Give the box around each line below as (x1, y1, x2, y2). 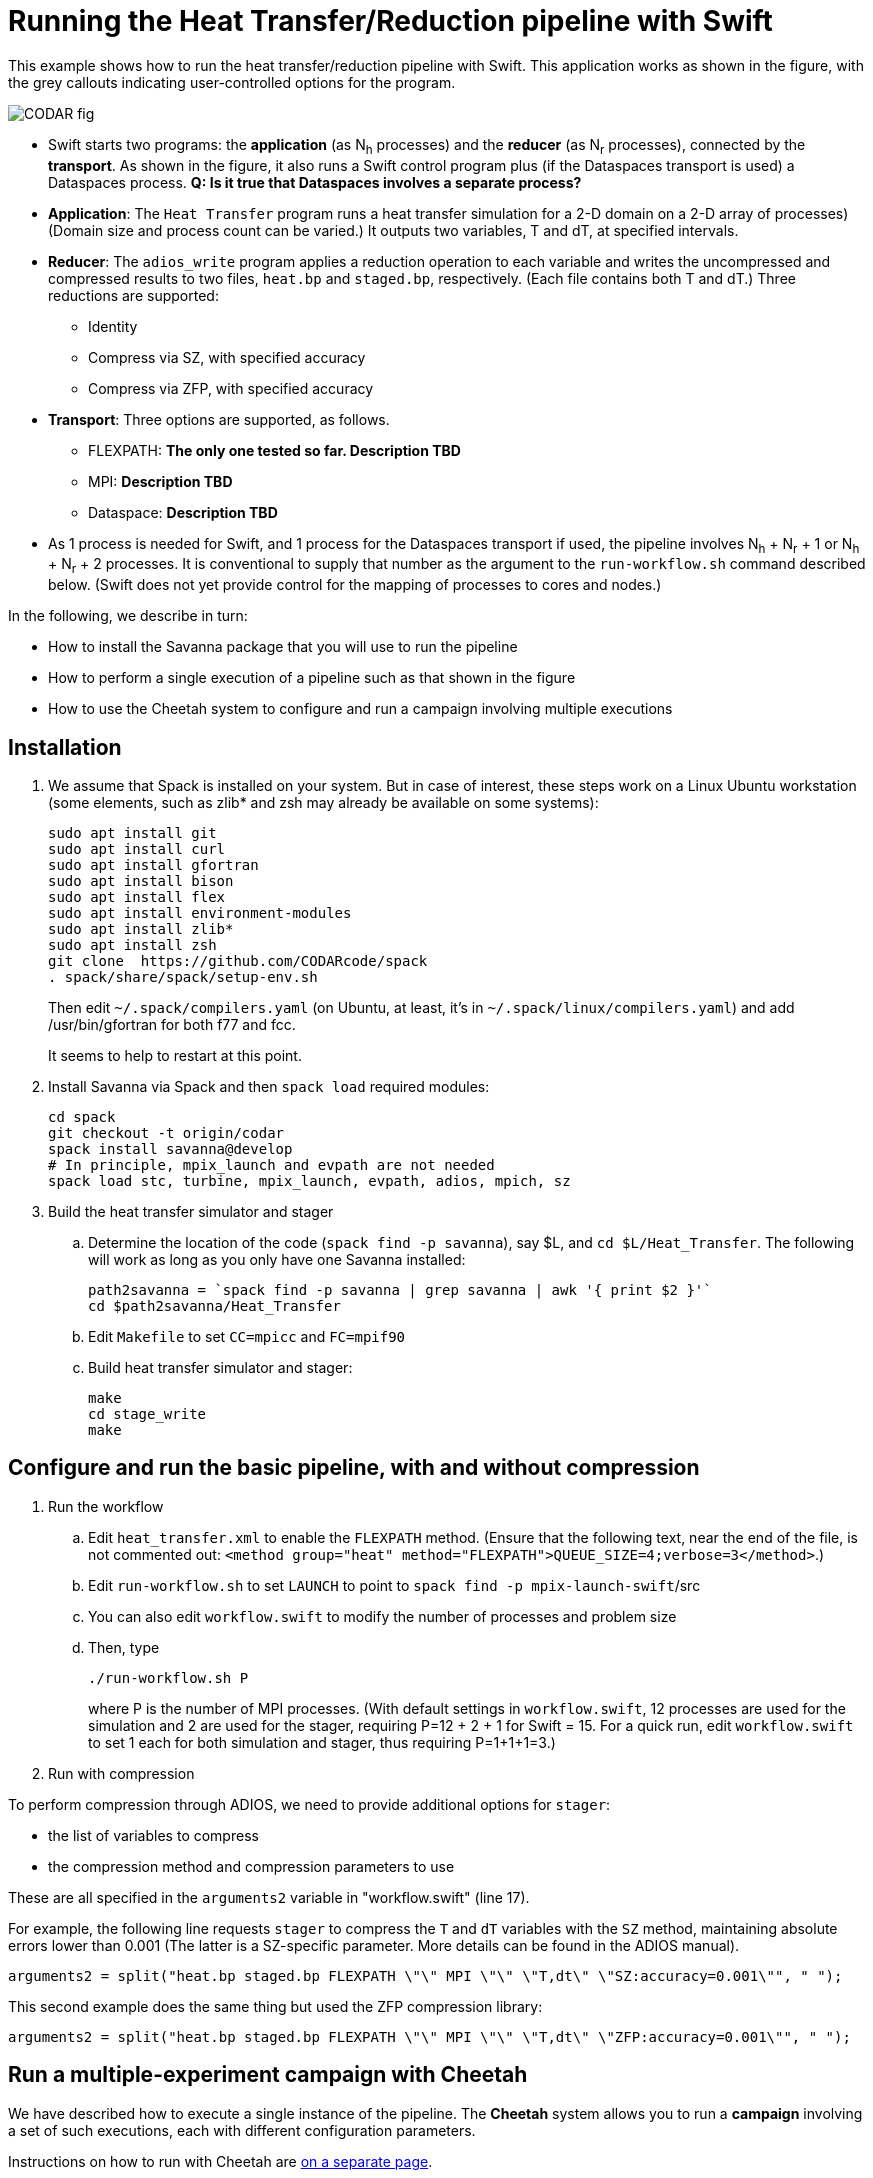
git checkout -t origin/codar (48, 1124, 285, 1141)
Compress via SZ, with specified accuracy (88, 348, 366, 366)
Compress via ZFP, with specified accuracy (88, 379, 374, 397)
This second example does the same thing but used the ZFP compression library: (8, 1997, 543, 2015)
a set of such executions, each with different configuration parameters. (8, 2121, 476, 2139)
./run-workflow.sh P (88, 1669, 249, 1686)
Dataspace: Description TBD (88, 503, 278, 521)
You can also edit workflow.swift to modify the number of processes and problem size (88, 1607, 677, 1625)
